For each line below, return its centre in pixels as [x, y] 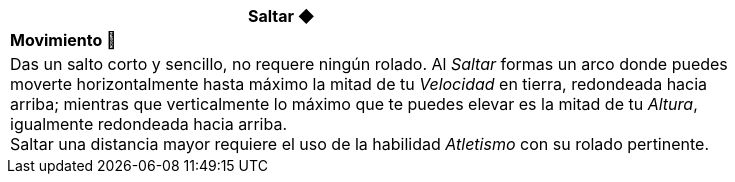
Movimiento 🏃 [63, 40]
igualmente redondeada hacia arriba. [148, 124]
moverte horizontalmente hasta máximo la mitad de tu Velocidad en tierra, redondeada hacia [359, 84]
